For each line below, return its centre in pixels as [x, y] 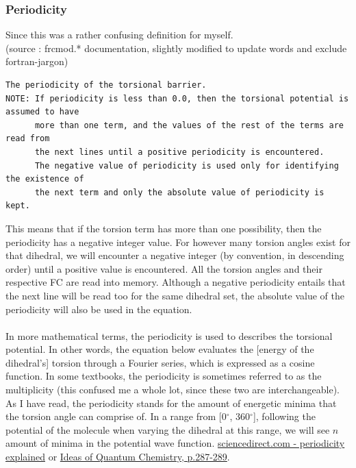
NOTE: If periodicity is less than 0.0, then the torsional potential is [177, 98]
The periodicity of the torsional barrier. [106, 85]
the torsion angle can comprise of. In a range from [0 [116, 416]
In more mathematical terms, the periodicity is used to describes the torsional [169, 335]
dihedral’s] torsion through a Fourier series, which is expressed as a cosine [160, 362]
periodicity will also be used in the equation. [99, 309]
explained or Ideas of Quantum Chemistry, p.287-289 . [118, 457]
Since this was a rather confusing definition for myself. [119, 35]
